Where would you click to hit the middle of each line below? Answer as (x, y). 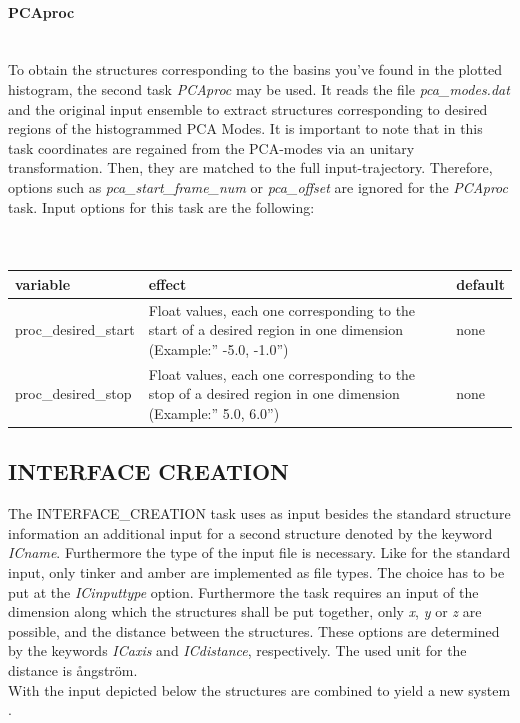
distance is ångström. (73, 669)
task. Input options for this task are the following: (161, 206)
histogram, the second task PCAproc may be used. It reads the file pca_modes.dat (259, 88)
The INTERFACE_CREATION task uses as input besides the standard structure (259, 513)
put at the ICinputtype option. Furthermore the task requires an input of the (243, 591)
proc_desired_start (75, 329)
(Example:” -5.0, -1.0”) (218, 348)
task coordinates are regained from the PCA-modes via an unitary (211, 147)
